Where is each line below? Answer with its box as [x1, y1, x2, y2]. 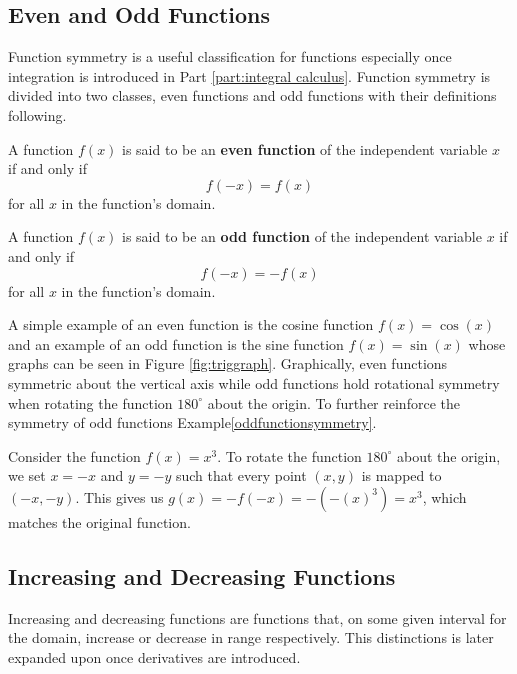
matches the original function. [8, 511, 191, 532]
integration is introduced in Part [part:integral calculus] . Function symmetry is [8, 65, 491, 86]
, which [422, 486, 467, 507]
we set [8, 465, 46, 486]
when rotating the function [8, 392, 173, 413]
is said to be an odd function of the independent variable [122, 226, 482, 247]
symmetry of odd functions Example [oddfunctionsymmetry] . [8, 412, 377, 433]
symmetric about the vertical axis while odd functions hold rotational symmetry [8, 372, 500, 393]
